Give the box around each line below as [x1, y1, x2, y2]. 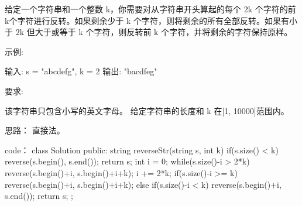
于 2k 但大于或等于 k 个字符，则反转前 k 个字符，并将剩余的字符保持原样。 [5, 26, 293, 38]
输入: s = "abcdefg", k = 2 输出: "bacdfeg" [5, 65, 157, 77]
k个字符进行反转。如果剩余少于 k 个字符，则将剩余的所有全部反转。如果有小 [5, 14, 298, 26]
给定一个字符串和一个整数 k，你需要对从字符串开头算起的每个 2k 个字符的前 [5, 3, 296, 15]
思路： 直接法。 [5, 124, 65, 136]
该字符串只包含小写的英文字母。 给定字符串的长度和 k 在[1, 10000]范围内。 [5, 104, 289, 116]
